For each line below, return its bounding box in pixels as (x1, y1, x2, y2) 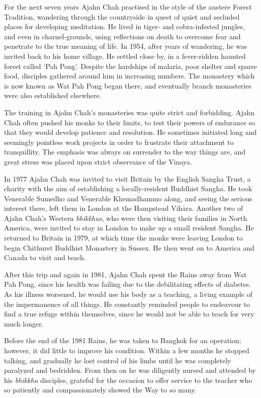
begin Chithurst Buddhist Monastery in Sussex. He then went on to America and (4, 242, 254, 253)
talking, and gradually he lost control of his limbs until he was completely (4, 355, 231, 365)
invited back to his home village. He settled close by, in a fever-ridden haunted (4, 50, 246, 61)
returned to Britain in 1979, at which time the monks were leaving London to (4, 232, 243, 243)
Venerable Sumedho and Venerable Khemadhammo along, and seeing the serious (4, 193, 252, 203)
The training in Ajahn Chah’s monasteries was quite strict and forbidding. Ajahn (4, 107, 254, 117)
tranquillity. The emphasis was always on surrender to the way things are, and (4, 146, 246, 157)
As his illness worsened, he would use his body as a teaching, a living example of (4, 289, 252, 299)
